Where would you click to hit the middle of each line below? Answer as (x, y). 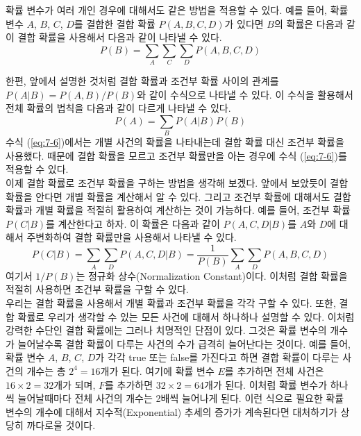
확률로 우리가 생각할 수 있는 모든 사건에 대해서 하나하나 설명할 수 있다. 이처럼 (186, 316)
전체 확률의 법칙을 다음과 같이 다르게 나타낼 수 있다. (118, 108)
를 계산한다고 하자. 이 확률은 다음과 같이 (133, 223)
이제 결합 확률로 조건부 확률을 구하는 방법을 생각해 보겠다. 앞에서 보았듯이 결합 (177, 183)
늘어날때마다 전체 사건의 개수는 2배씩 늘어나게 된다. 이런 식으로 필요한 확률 (181, 398)
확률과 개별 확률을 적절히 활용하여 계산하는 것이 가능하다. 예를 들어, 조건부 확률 (178, 210)
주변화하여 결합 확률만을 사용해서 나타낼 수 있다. (132, 237)
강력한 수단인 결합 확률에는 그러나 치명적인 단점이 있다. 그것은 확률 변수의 (166, 330)
